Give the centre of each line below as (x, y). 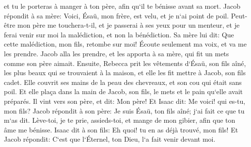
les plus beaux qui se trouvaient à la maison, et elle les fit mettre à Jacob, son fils (125, 73)
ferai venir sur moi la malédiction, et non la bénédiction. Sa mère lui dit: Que (119, 34)
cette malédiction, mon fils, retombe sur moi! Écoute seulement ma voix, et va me (125, 44)
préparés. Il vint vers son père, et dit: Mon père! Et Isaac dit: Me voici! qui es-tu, (125, 101)
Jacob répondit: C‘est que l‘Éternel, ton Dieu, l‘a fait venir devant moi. (110, 139)
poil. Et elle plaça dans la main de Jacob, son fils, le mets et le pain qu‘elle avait (123, 91)
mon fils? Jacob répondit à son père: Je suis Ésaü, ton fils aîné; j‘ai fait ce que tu (124, 110)
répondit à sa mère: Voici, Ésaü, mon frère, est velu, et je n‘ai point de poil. (117, 15)
